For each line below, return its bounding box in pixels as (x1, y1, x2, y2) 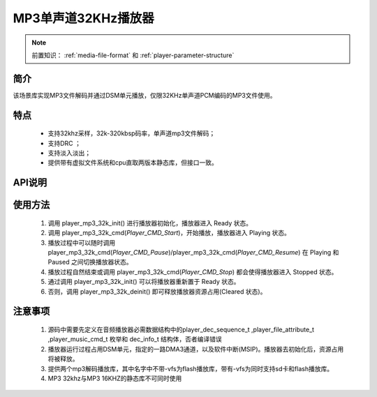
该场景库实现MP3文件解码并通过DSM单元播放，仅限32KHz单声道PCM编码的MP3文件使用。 (13, 91, 276, 99)
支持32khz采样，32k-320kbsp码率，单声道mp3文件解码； (47, 129, 216, 137)
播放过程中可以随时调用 (47, 238, 115, 247)
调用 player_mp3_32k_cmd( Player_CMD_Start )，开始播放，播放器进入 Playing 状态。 (47, 229, 291, 237)
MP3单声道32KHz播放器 (13, 10, 155, 26)
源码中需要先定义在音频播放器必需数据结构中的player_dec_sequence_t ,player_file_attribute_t (47, 325, 314, 334)
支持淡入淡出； (47, 149, 91, 157)
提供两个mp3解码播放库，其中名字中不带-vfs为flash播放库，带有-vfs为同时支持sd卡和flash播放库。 (47, 364, 334, 373)
